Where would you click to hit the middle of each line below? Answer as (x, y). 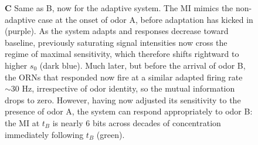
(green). (111, 134)
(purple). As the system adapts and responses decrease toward (117, 31)
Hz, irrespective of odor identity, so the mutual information (128, 88)
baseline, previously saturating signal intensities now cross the (116, 42)
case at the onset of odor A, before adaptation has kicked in (145, 19)
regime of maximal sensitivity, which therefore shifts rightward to (122, 54)
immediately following (44, 134)
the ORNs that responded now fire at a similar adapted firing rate (124, 77)
